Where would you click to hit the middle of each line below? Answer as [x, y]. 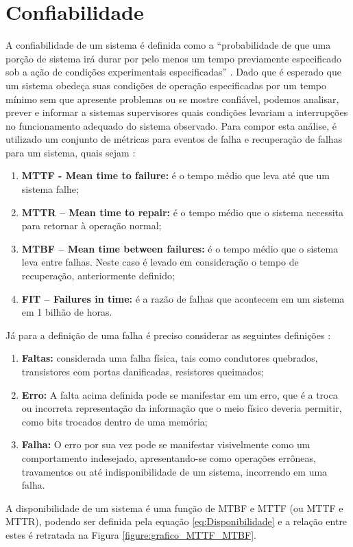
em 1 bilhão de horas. [67, 312]
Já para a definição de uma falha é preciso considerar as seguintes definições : [168, 335]
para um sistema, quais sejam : [71, 152]
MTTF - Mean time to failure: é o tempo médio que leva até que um [175, 175]
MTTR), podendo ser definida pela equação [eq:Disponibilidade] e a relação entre [176, 521]
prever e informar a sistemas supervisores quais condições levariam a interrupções [177, 112]
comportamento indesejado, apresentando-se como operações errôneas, [169, 457]
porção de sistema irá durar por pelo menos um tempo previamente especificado [174, 58]
